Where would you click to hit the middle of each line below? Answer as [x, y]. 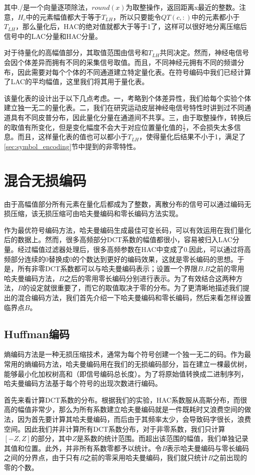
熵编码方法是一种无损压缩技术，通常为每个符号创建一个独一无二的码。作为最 [127, 354]
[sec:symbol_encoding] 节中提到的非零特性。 [72, 146]
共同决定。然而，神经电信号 [204, 52]
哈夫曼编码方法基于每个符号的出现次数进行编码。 [83, 383]
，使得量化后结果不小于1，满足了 [192, 137]
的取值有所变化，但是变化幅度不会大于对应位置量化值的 [93, 127]
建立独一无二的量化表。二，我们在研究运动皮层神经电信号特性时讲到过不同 [124, 108]
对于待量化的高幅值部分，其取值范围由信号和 [76, 52]
